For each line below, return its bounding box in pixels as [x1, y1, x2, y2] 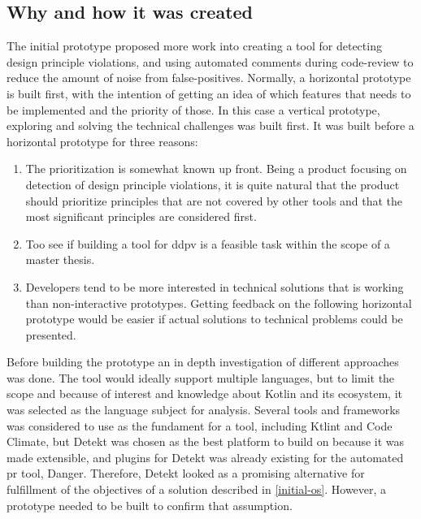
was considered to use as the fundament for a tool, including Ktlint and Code [7, 417, 393, 434]
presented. [25, 326, 76, 343]
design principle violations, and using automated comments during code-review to [7, 53, 414, 70]
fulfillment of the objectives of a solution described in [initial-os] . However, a [7, 481, 387, 498]
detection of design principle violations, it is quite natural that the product [25, 175, 400, 192]
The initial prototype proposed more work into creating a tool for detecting [7, 37, 382, 54]
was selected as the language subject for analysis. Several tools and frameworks [7, 401, 401, 418]
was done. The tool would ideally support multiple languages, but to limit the [7, 369, 395, 386]
